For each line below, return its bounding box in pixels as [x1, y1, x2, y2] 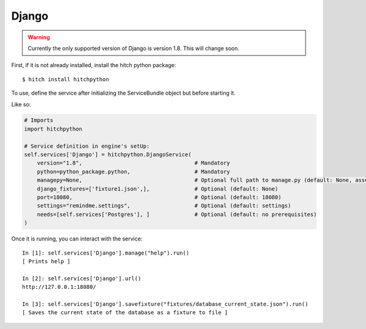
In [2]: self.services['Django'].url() [22, 275, 142, 282]
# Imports [24, 117, 54, 124]
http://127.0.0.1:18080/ [22, 284, 96, 291]
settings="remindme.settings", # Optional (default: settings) [37, 202, 292, 209]
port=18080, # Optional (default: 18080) [37, 194, 282, 201]
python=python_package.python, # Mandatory [37, 168, 231, 175]
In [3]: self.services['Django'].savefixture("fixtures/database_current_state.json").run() [22, 300, 309, 308]
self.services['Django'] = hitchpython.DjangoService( [24, 151, 192, 158]
